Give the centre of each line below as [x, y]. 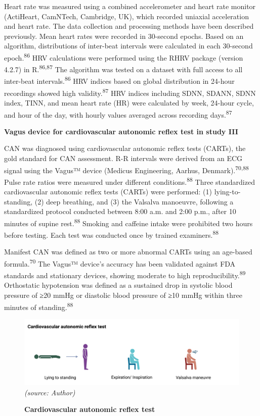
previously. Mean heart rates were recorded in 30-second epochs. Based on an [124, 36]
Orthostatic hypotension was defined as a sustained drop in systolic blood [118, 285]
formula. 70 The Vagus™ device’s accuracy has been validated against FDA [120, 263]
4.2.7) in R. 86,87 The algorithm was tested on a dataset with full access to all [123, 68]
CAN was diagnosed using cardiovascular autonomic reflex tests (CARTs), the [125, 148]
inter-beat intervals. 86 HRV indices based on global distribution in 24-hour [119, 80]
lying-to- [227, 192]
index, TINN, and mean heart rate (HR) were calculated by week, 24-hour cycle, [129, 102]
